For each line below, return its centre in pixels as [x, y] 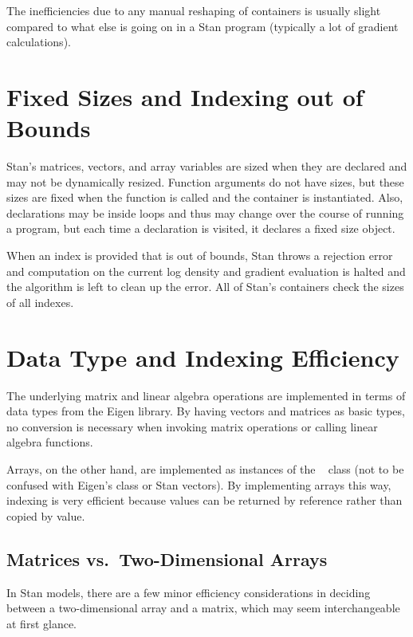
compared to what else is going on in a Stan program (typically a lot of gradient [203, 26]
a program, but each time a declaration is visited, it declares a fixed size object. [201, 228]
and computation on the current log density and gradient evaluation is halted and [206, 271]
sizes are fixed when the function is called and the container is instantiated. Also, [205, 197]
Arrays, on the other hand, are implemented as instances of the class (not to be [205, 468]
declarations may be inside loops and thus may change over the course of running [205, 212]
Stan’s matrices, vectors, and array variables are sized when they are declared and [207, 166]
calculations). [39, 42]
